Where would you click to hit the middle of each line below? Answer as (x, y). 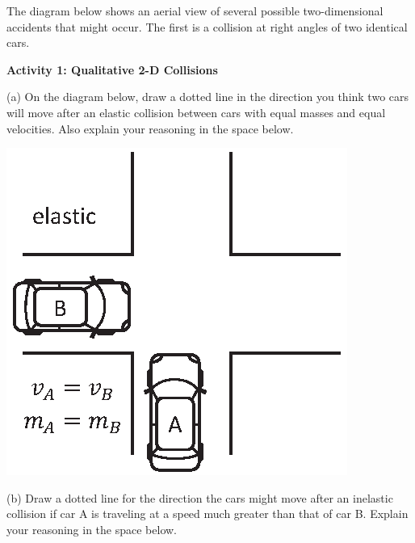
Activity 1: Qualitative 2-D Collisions (112, 69)
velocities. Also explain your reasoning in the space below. (150, 128)
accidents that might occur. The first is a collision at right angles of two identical (207, 26)
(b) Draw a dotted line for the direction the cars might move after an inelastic (200, 497)
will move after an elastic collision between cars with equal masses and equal (196, 112)
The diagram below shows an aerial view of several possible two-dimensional (195, 11)
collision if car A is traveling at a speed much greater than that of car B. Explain (207, 514)
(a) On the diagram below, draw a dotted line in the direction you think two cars (208, 97)
